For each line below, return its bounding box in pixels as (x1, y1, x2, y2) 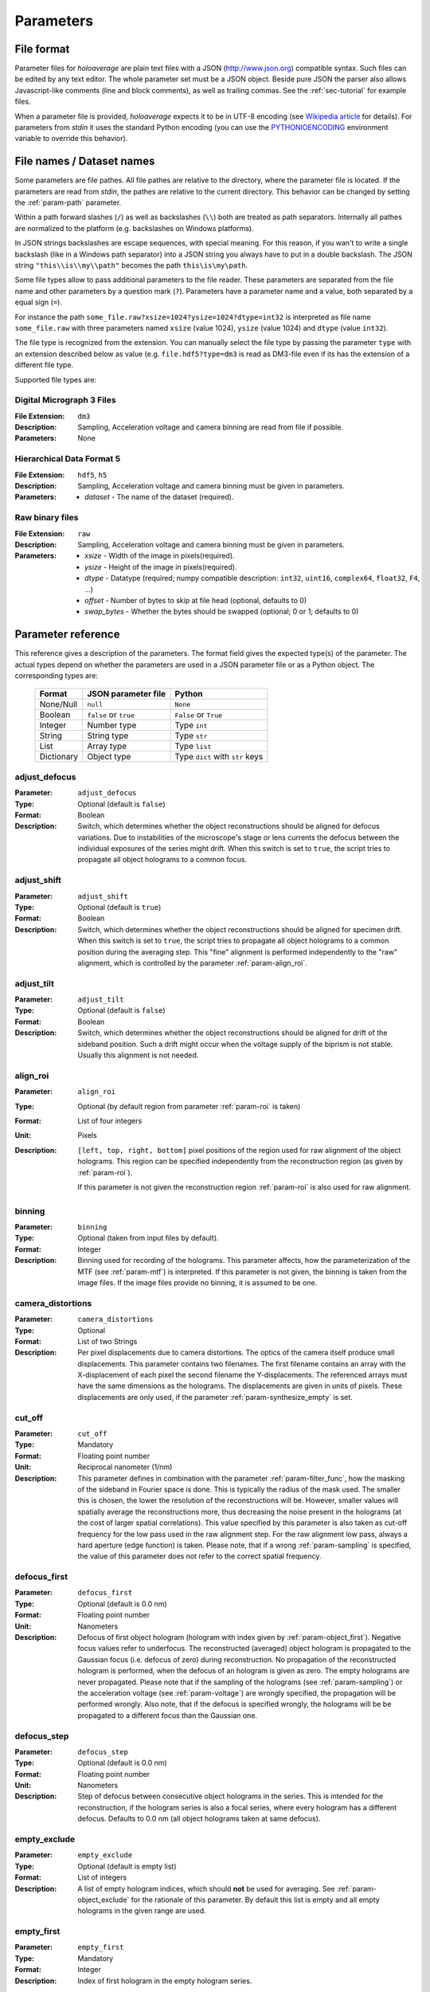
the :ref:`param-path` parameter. (14, 198, 122, 207)
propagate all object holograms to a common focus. (77, 855, 247, 865)
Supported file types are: (14, 374, 97, 384)
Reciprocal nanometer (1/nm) (77, 1462, 173, 1472)
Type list (174, 741, 212, 752)
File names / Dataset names (14, 155, 155, 168)
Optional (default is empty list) (77, 1861, 177, 1871)
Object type (87, 751, 131, 763)
